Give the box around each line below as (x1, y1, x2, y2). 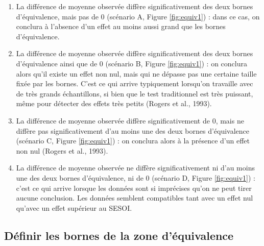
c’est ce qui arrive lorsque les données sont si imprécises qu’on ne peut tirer (16, 182, 252, 193)
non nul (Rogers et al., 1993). (16, 145, 108, 156)
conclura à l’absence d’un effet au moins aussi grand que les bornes (16, 21, 226, 32)
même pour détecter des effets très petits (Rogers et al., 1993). (16, 98, 212, 109)
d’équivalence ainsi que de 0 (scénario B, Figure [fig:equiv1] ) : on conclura (16, 58, 247, 68)
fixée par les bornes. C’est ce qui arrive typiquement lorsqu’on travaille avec (16, 78, 253, 89)
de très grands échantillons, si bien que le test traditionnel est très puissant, (16, 88, 253, 99)
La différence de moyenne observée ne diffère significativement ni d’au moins (16, 162, 255, 173)
